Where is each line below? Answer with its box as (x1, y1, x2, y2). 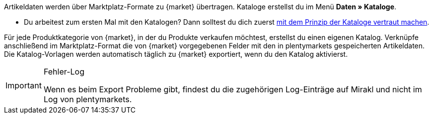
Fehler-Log (43, 67, 84, 77)
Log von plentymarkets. (43, 94, 132, 104)
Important (5, 80, 42, 90)
